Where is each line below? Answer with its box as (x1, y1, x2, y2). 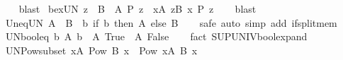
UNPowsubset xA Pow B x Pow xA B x (5, 42, 198, 57)
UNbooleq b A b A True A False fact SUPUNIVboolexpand (5, 29, 308, 44)
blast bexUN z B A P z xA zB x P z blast (18, 1, 257, 16)
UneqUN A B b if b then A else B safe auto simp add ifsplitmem (5, 15, 337, 30)
